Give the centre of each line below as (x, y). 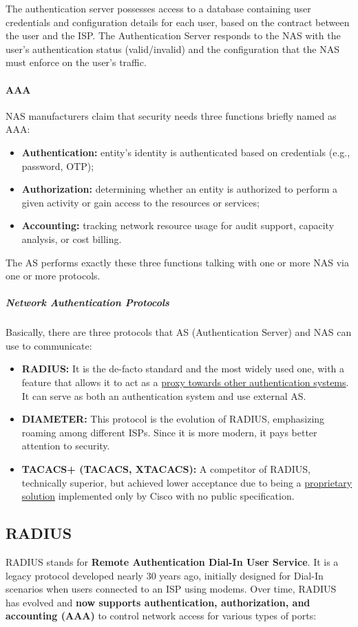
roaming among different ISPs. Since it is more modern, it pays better (169, 432)
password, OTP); (58, 166)
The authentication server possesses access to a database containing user (158, 8)
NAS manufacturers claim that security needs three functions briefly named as (171, 115)
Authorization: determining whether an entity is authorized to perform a (180, 189)
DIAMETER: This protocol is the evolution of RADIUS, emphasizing (173, 419)
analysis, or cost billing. (72, 238)
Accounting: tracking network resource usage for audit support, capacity (178, 225)
